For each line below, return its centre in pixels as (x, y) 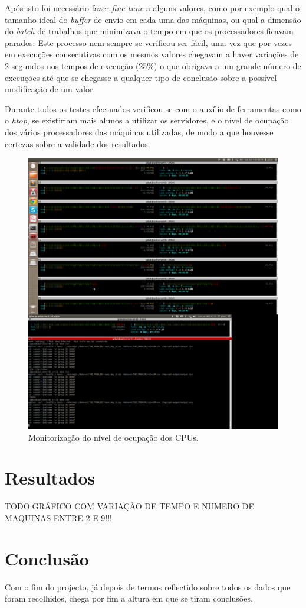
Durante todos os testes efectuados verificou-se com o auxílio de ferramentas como (153, 108)
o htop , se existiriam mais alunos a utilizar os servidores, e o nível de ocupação (147, 120)
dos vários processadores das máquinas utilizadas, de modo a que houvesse (139, 131)
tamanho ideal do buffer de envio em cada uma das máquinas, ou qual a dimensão (153, 19)
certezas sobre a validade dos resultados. (78, 143)
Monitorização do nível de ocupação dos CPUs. (113, 437)
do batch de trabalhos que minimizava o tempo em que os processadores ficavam (149, 31)
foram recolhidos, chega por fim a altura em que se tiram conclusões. (129, 598)
